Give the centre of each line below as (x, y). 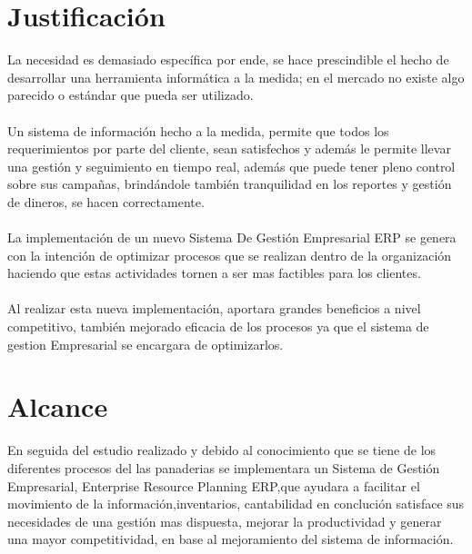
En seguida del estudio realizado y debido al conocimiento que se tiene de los (222, 450)
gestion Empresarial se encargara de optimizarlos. (146, 344)
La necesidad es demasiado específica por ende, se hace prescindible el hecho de (228, 59)
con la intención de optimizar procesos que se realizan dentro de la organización (230, 255)
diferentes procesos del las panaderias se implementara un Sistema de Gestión (224, 467)
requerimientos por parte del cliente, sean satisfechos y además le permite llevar (229, 148)
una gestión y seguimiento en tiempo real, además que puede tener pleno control (231, 166)
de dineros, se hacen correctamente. (106, 201)
